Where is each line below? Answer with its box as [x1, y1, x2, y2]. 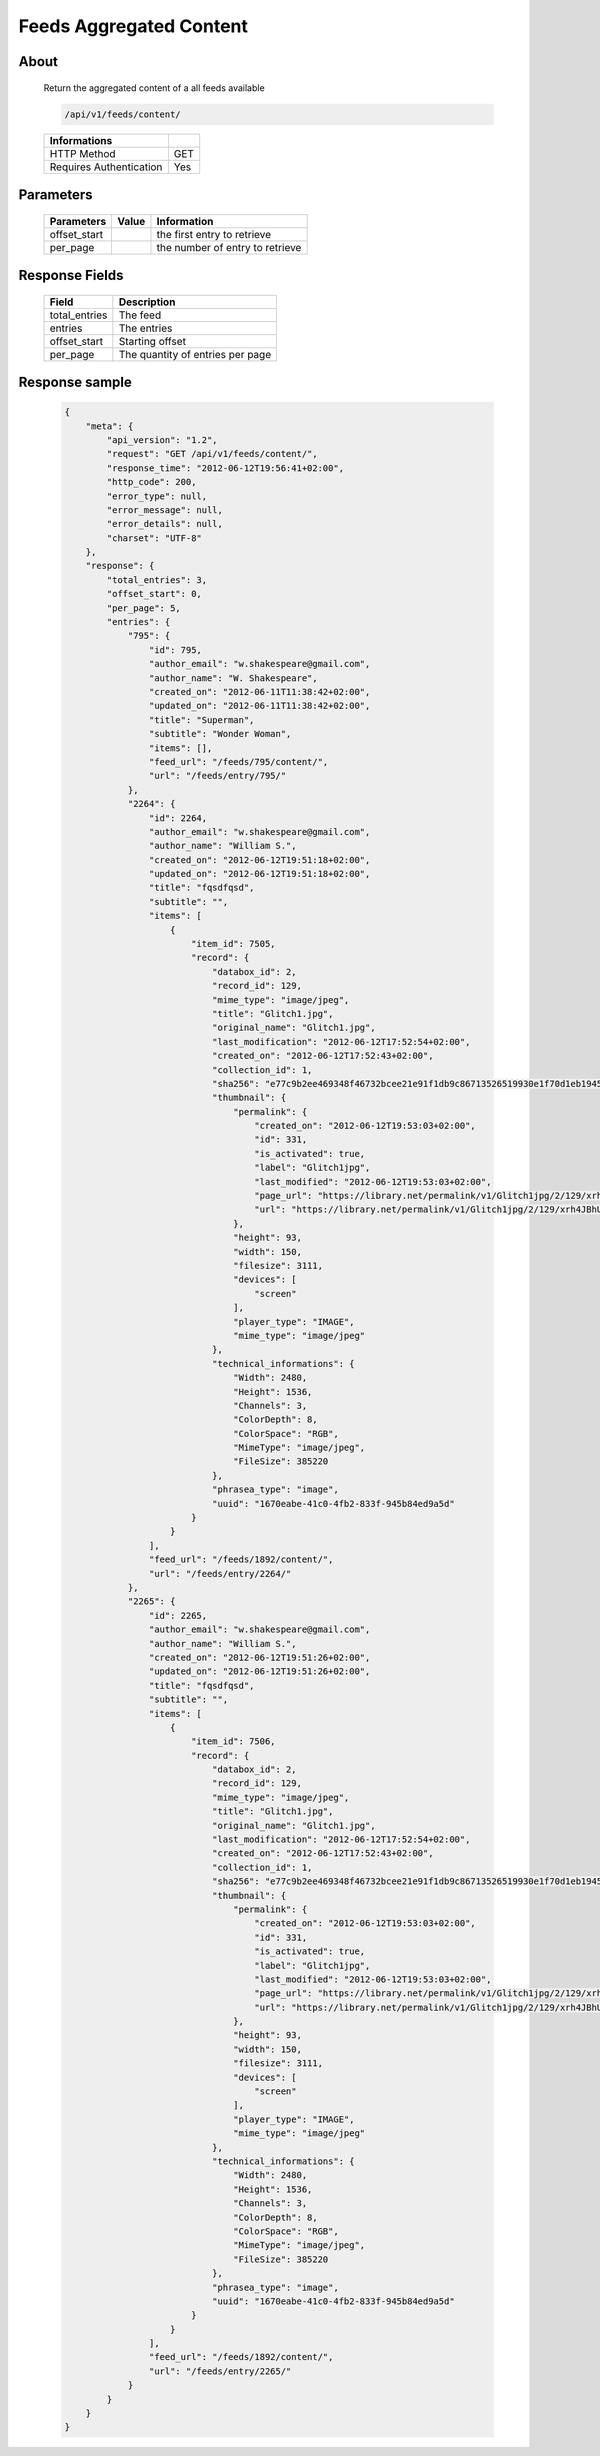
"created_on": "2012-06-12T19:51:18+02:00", [148, 854, 371, 865]
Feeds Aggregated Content [18, 15, 249, 37]
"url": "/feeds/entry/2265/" [148, 2365, 292, 2377]
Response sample [18, 373, 132, 390]
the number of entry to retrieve [156, 240, 302, 254]
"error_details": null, [106, 518, 224, 530]
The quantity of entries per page [118, 347, 272, 361]
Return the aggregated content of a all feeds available [43, 81, 265, 94]
